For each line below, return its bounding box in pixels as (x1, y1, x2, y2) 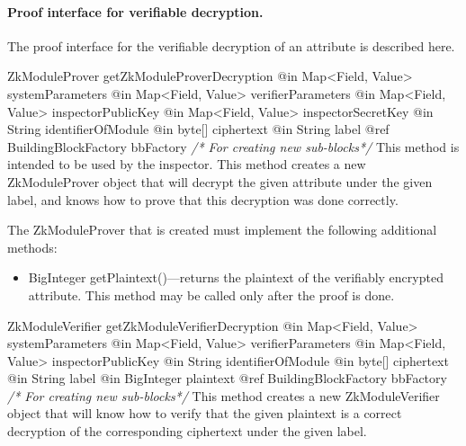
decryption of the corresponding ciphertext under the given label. (7, 422, 367, 441)
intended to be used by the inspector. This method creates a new (7, 155, 366, 174)
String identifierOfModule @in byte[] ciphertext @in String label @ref (7, 120, 390, 138)
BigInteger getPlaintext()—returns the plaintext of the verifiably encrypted (28, 268, 444, 287)
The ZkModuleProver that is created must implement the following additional (7, 220, 437, 239)
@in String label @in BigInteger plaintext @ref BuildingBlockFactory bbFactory (7, 369, 447, 388)
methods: (7, 237, 58, 256)
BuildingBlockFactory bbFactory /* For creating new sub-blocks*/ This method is (7, 137, 460, 156)
